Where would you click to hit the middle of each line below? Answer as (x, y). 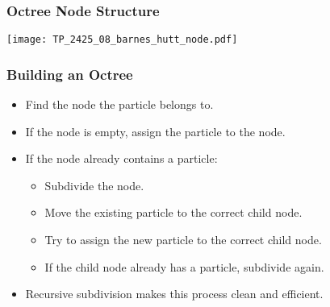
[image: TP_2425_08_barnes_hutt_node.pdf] (122, 40)
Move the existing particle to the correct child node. (173, 212)
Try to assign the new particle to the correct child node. (183, 240)
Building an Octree (70, 74)
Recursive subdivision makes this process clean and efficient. (174, 294)
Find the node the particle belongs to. (119, 104)
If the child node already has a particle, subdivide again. (184, 266)
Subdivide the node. (94, 185)
